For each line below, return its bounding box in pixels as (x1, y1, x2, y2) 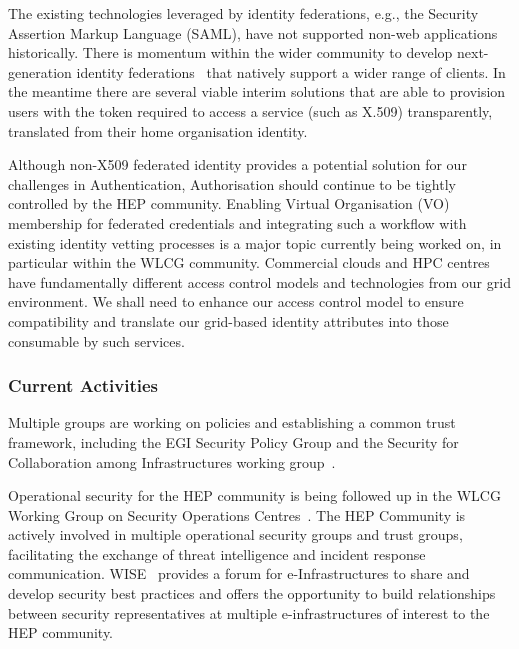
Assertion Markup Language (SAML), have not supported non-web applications (8, 22, 498, 43)
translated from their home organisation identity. (8, 120, 308, 141)
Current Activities (8, 373, 158, 398)
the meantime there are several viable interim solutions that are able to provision (8, 81, 506, 102)
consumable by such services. (8, 330, 185, 351)
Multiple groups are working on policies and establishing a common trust (8, 412, 456, 433)
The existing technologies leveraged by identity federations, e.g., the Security (8, 3, 479, 23)
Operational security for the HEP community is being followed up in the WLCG (8, 485, 501, 506)
